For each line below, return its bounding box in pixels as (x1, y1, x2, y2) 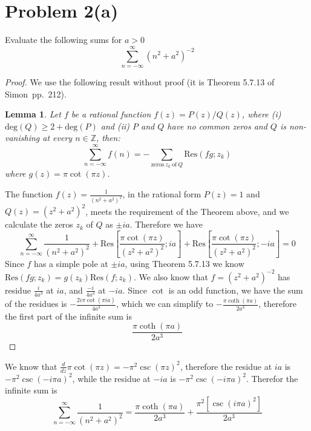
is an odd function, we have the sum (168, 283, 303, 296)
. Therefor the (246, 372, 298, 384)
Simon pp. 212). (5, 87, 67, 100)
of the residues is (5, 297, 67, 310)
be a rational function (71, 108, 151, 120)
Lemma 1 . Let (5, 108, 61, 120)
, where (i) (241, 108, 281, 120)
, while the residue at (72, 372, 151, 384)
